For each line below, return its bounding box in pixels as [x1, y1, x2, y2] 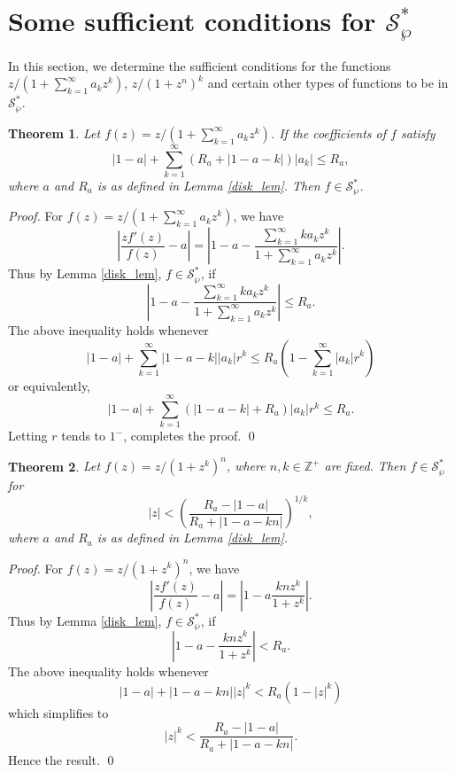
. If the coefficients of [270, 123, 387, 142]
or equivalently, [8, 376, 91, 394]
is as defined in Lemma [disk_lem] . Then [96, 176, 320, 195]
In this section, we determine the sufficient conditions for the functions [8, 56, 391, 74]
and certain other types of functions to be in [207, 74, 449, 92]
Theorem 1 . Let [8, 123, 101, 142]
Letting [8, 426, 48, 445]
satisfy [400, 123, 436, 142]
